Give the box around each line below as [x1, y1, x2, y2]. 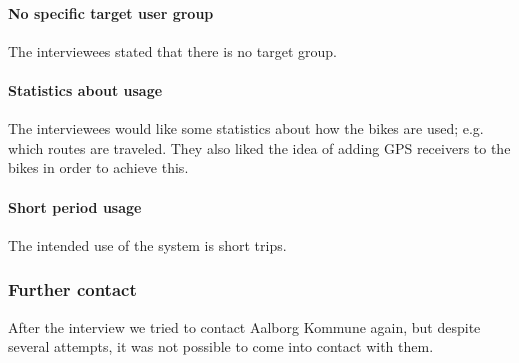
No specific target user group [8, 2, 214, 23]
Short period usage [8, 196, 142, 217]
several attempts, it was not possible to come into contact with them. [8, 336, 434, 357]
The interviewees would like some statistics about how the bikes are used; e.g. [8, 118, 484, 139]
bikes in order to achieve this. [8, 157, 189, 178]
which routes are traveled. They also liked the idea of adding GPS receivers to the [8, 137, 511, 158]
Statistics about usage [8, 79, 163, 100]
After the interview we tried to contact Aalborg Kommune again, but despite [8, 316, 481, 337]
